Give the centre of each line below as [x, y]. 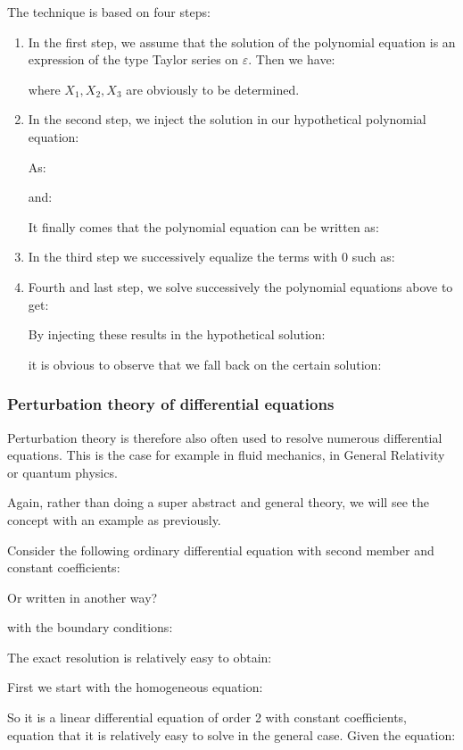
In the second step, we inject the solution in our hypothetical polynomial [227, 119]
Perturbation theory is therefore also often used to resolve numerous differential [225, 437]
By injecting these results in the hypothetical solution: [177, 334]
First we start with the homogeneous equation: [135, 687]
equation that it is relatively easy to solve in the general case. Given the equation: [231, 734]
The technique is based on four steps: [109, 12]
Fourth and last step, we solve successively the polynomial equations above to [240, 286]
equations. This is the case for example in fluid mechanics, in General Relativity [226, 455]
